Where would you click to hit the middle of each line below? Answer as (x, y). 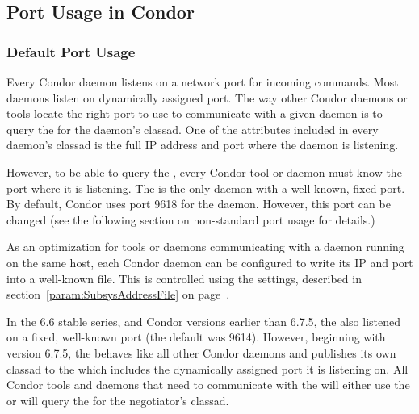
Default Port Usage (71, 51)
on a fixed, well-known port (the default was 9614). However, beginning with (196, 337)
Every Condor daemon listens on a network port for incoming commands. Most (203, 82)
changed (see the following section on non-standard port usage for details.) (191, 219)
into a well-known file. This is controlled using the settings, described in (184, 278)
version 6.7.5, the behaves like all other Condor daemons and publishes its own (201, 352)
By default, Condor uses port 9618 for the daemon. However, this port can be (199, 204)
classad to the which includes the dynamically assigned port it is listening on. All (207, 368)
